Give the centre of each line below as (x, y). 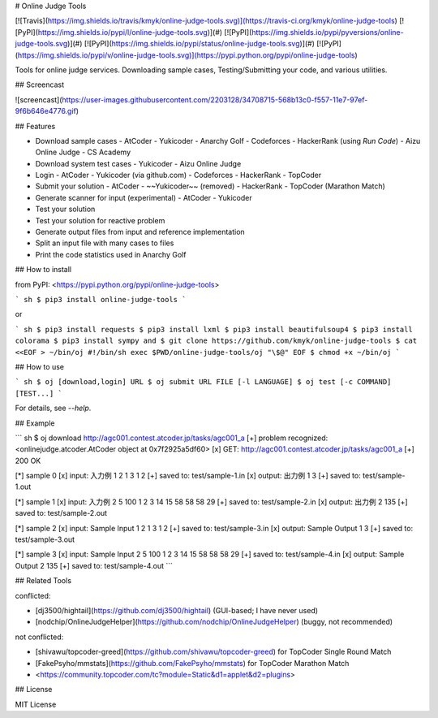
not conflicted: (39, 637)
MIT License (36, 704)
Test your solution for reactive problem (100, 220)
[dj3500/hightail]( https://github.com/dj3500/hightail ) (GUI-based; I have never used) (177, 610)
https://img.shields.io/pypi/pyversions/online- (328, 32)
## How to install (43, 270)
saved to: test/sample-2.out (61, 513)
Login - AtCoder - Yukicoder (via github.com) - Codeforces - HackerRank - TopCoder (178, 175)
